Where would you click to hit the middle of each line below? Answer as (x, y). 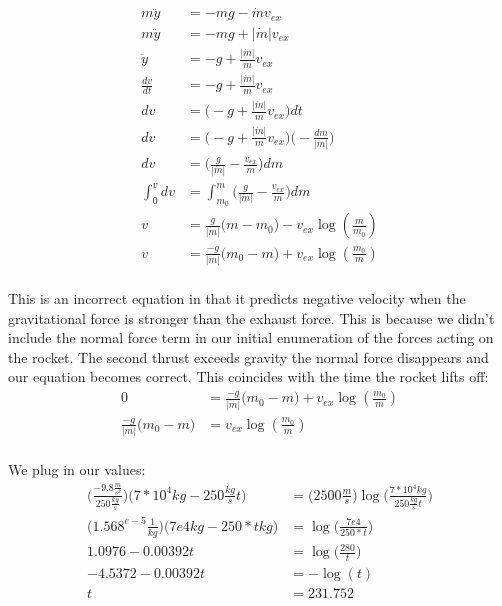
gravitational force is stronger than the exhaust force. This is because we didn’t (251, 317)
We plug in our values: (77, 469)
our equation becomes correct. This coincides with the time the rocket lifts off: (248, 376)
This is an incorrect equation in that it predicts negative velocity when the (237, 298)
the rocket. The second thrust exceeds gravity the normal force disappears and (248, 356)
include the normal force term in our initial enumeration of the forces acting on (251, 337)
